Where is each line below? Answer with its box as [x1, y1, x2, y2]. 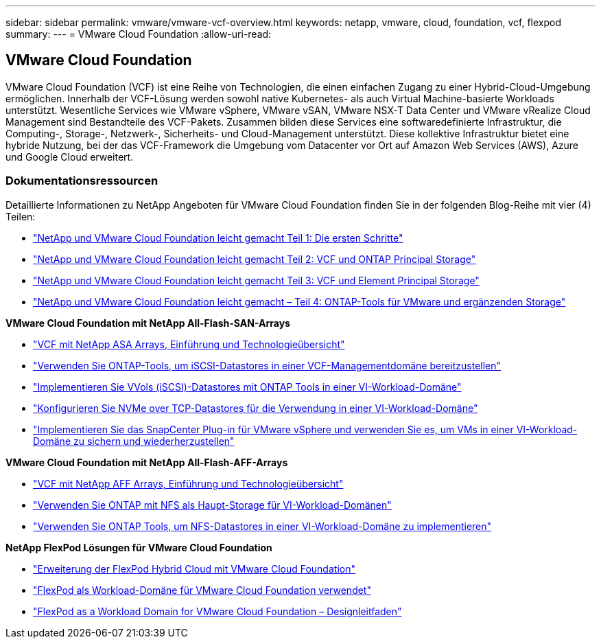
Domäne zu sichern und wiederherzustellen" [33, 435, 235, 447]
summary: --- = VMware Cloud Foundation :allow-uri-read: [5, 28, 272, 40]
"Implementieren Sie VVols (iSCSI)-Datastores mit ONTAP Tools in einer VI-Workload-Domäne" [33, 380, 462, 393]
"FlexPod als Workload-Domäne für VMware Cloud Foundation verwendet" [33, 584, 371, 596]
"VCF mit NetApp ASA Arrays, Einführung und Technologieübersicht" [33, 338, 345, 350]
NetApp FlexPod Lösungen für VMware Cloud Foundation [5, 541, 272, 553]
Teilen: [5, 210, 36, 222]
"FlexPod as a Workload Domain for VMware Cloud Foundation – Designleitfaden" [33, 605, 402, 617]
